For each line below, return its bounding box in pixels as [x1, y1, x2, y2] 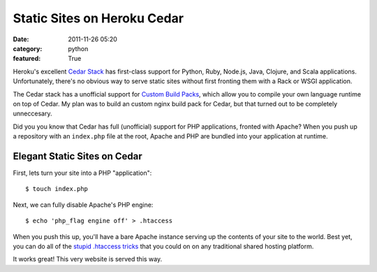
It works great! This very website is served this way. [13, 255, 163, 264]
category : [13, 44, 43, 52]
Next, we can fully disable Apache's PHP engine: [13, 200, 154, 209]
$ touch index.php [25, 185, 89, 193]
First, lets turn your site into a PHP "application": [13, 169, 152, 177]
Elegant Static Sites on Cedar [13, 150, 142, 162]
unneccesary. [13, 109, 52, 118]
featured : [13, 55, 41, 63]
